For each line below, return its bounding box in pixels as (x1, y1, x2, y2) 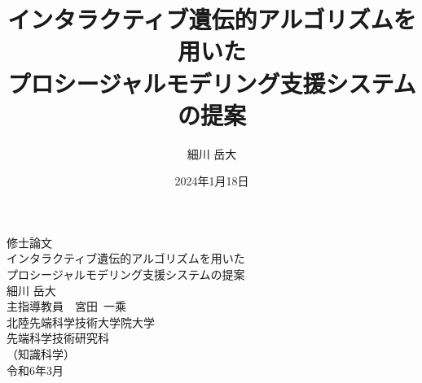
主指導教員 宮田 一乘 (7, 298, 126, 315)
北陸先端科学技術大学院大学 (7, 313, 155, 330)
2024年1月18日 (174, 172, 249, 189)
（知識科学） (7, 346, 75, 363)
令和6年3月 (7, 361, 64, 378)
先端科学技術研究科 (7, 329, 109, 346)
